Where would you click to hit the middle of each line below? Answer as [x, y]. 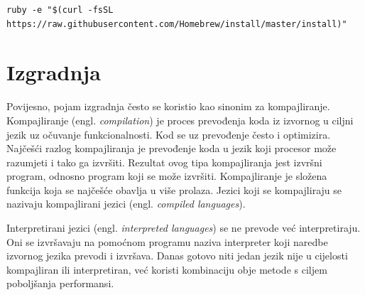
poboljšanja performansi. [60, 283]
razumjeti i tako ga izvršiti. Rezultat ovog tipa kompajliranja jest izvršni [164, 162]
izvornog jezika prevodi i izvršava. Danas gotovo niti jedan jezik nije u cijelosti [177, 256]
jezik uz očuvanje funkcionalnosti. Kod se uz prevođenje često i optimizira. [169, 134]
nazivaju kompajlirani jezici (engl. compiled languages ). [126, 204]
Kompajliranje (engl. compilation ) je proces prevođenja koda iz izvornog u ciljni [180, 120]
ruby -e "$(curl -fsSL [60, 10]
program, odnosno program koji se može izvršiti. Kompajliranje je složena [167, 176]
